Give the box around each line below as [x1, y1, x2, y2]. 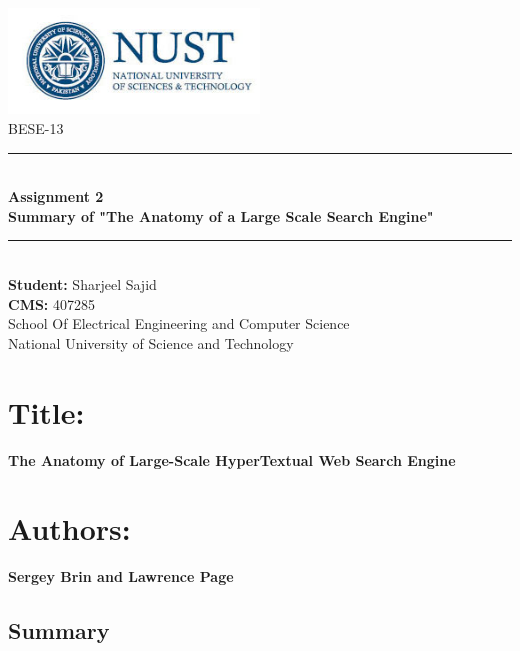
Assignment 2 [8, 186, 104, 207]
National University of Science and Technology [8, 332, 294, 353]
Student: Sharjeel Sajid [8, 274, 157, 295]
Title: [8, 391, 85, 432]
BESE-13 [8, 118, 64, 139]
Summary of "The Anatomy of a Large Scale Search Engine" [8, 205, 434, 226]
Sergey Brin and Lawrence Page [8, 566, 234, 587]
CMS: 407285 [8, 293, 96, 314]
